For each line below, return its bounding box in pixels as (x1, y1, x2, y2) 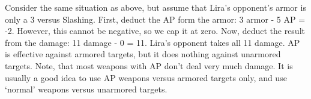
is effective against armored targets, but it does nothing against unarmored (5, 48, 281, 60)
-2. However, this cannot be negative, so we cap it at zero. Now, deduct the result (5, 24, 305, 37)
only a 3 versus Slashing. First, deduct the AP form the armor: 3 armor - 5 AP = (5, 13, 306, 25)
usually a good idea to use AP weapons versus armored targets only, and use (5, 71, 287, 83)
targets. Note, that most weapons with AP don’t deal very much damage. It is (5, 59, 293, 72)
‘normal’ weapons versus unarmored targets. (5, 83, 168, 95)
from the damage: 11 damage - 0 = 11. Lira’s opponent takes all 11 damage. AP (5, 36, 300, 48)
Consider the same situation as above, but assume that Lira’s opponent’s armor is (5, 1, 306, 13)
